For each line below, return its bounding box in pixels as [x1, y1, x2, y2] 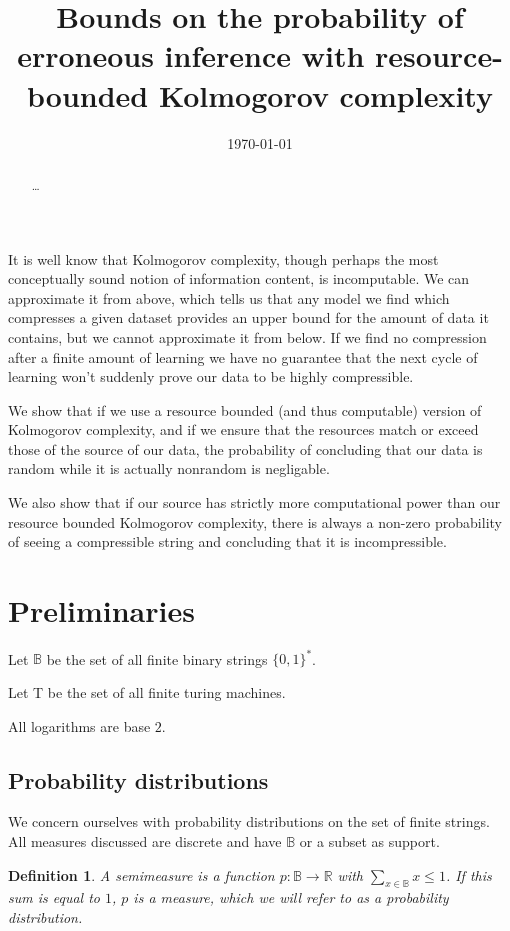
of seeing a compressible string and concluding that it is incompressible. [8, 531, 447, 552]
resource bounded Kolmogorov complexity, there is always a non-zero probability [8, 511, 502, 532]
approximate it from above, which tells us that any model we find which [8, 287, 450, 308]
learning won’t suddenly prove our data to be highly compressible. [8, 366, 414, 387]
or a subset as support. [299, 831, 440, 852]
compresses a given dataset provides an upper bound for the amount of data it [8, 307, 489, 328]
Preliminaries [8, 590, 195, 631]
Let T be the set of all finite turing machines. [8, 682, 286, 703]
